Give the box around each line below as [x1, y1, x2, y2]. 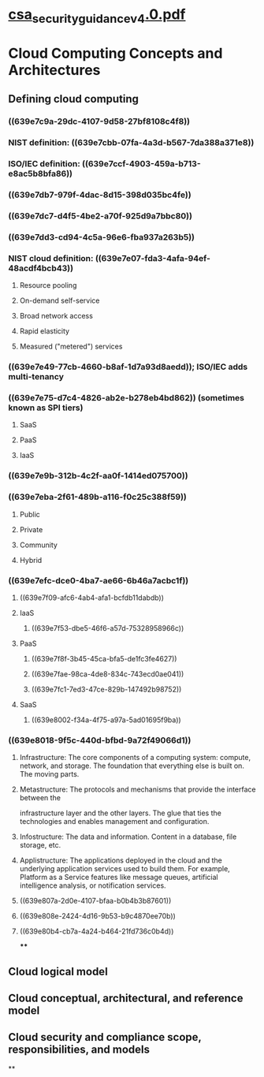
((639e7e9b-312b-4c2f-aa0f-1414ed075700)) [8, 471, 188, 482]
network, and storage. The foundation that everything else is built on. [19, 761, 244, 770]
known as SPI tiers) [8, 402, 84, 413]
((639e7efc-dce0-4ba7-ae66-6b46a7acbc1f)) [8, 575, 189, 586]
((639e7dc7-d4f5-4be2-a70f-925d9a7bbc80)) [8, 211, 193, 222]
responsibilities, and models [8, 1043, 150, 1057]
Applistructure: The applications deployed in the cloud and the [19, 855, 222, 865]
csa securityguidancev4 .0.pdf [8, 6, 186, 26]
